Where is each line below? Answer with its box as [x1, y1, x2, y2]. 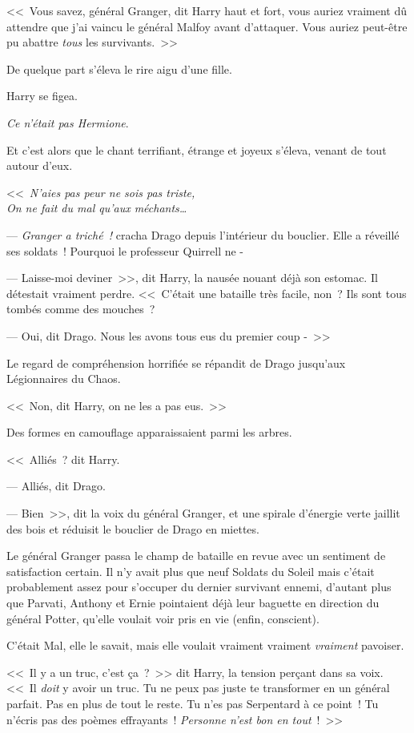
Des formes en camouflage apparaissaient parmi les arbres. [6, 424, 292, 441]
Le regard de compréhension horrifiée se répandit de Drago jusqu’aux [6, 354, 346, 371]
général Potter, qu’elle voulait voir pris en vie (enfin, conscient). [6, 610, 320, 626]
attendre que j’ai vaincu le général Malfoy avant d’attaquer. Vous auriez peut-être [6, 18, 408, 34]
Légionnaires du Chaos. [6, 370, 121, 387]
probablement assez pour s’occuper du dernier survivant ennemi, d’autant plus [6, 578, 392, 595]
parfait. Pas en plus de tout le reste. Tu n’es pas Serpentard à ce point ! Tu [6, 695, 379, 711]
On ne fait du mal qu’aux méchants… [6, 199, 187, 216]
